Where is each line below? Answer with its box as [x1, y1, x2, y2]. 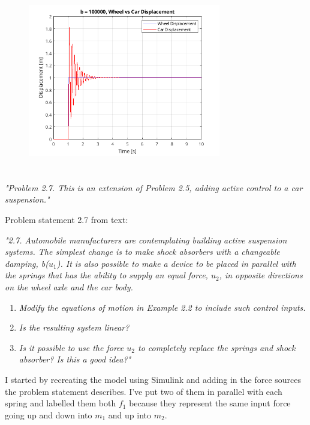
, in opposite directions [219, 269, 303, 281]
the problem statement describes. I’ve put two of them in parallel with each [5, 385, 282, 397]
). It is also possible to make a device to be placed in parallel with [56, 257, 296, 269]
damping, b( [5, 257, 49, 269]
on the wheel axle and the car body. [5, 280, 133, 293]
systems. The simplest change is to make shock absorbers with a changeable [5, 245, 280, 258]
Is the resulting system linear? [19, 321, 130, 334]
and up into [108, 408, 151, 421]
